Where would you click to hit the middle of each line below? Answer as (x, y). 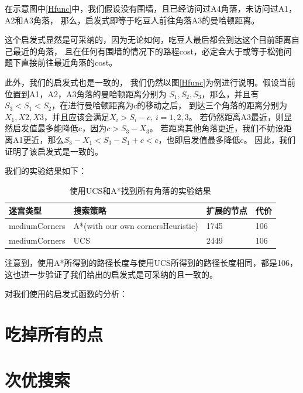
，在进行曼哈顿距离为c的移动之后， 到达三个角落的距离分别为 (170, 105)
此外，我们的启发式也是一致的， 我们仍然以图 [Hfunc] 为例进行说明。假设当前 (150, 82)
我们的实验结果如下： (46, 171)
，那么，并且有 (230, 93)
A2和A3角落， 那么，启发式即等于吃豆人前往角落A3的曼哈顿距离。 (132, 20)
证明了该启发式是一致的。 (54, 151)
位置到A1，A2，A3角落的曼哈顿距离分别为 (86, 93)
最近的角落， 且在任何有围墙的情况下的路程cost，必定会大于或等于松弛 (148, 51)
